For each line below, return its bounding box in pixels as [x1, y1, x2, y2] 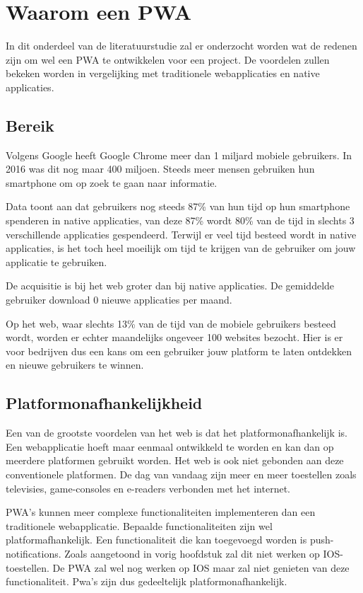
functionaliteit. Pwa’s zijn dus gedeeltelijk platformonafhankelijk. [6, 574, 287, 589]
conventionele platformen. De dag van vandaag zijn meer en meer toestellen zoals [6, 467, 357, 481]
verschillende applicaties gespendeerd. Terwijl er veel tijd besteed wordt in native [6, 226, 357, 241]
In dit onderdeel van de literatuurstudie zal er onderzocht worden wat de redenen [6, 38, 357, 53]
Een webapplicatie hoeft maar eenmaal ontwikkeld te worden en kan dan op [6, 439, 334, 454]
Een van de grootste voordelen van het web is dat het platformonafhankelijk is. [6, 425, 347, 440]
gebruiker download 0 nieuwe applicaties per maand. [6, 292, 232, 307]
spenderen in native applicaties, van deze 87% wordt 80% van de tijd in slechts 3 [6, 213, 355, 228]
